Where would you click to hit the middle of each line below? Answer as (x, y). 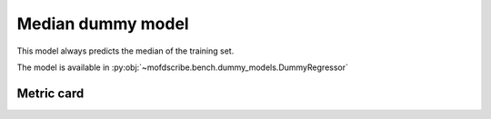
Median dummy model (103, 24)
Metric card (50, 93)
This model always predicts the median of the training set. (125, 51)
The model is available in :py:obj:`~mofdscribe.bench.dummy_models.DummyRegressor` (183, 67)
